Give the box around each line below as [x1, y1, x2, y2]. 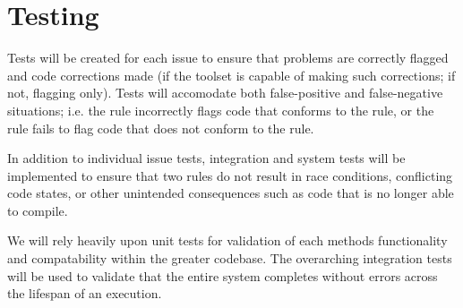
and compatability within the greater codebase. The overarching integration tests [7, 249, 452, 268]
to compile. [7, 201, 68, 219]
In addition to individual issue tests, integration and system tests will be [7, 149, 406, 167]
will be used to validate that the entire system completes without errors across [7, 266, 438, 285]
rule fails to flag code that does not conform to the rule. [7, 118, 314, 137]
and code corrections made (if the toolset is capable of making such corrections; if [7, 65, 456, 84]
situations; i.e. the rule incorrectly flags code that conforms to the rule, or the [7, 100, 434, 119]
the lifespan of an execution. [7, 284, 162, 303]
